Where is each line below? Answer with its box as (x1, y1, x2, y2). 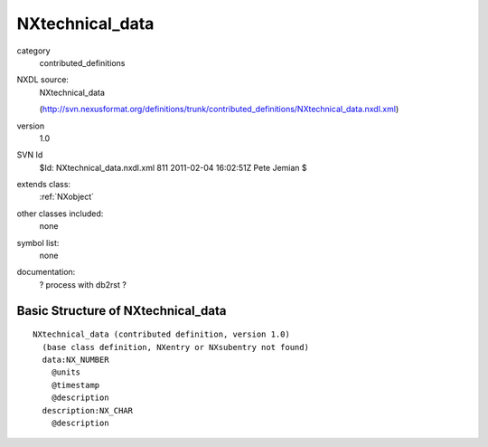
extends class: (16, 179, 71, 190)
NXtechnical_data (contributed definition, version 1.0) (33, 329, 291, 339)
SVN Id (16, 149, 43, 160)
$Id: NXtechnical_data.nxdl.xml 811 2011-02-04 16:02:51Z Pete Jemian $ (39, 162, 307, 173)
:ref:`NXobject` (39, 191, 95, 203)
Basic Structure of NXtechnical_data (16, 303, 227, 319)
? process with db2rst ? (39, 279, 127, 290)
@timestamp (51, 380, 100, 390)
